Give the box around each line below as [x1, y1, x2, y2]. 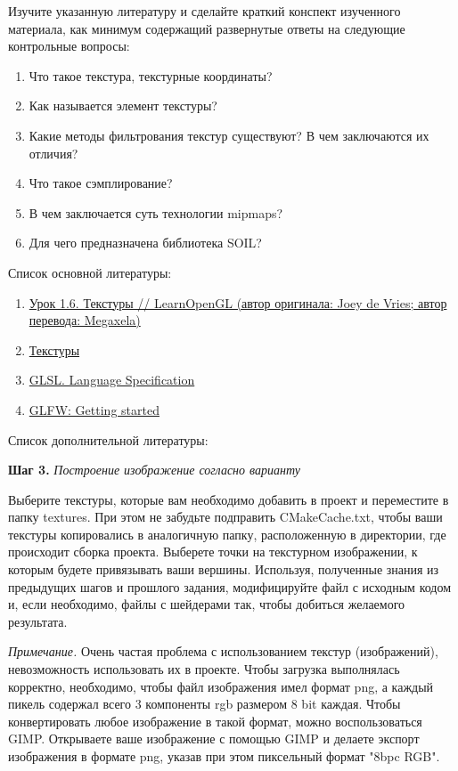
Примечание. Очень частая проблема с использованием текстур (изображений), [8, 642, 438, 661]
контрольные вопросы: [8, 37, 130, 55]
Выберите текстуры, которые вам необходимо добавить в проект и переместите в [8, 490, 449, 508]
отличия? [29, 143, 78, 162]
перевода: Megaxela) [29, 311, 141, 329]
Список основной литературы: [8, 263, 172, 281]
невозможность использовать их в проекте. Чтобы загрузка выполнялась [8, 660, 400, 678]
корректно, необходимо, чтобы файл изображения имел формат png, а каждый [8, 677, 434, 695]
